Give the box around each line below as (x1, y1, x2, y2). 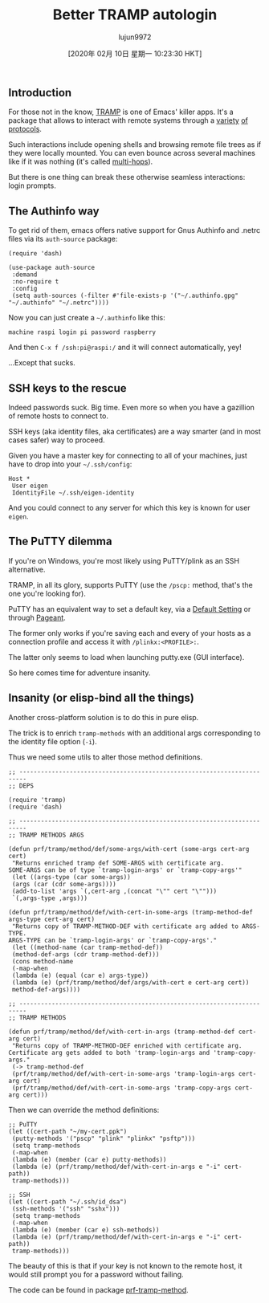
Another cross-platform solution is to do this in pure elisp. (8, 712, 199, 722)
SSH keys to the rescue (8, 381, 127, 395)
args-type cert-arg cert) (8, 915, 95, 923)
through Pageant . (8, 613, 66, 622)
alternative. (8, 564, 46, 574)
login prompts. (8, 181, 56, 190)
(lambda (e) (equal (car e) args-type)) (11, 971, 149, 979)
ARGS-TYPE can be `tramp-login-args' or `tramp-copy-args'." (8, 936, 218, 944)
